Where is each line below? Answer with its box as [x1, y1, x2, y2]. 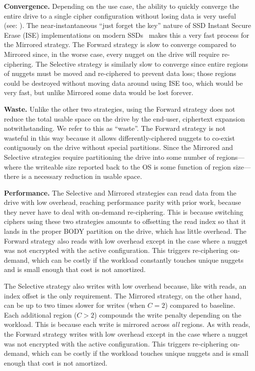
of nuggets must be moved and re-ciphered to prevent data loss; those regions [4, 68, 236, 78]
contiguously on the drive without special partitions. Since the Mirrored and [4, 142, 233, 152]
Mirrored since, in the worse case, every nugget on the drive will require [4, 49, 220, 59]
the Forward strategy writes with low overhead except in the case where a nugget [4, 329, 248, 339]
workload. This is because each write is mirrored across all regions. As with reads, [4, 319, 251, 329]
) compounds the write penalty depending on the [94, 309, 242, 320]
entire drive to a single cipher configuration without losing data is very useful [4, 10, 236, 21]
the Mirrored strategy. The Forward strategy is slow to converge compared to [4, 39, 236, 49]
